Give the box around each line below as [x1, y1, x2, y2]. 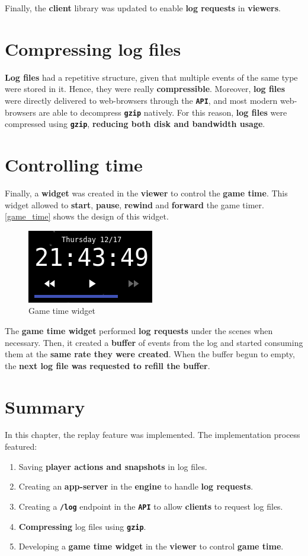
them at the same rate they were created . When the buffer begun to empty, [5, 348, 295, 360]
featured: [5, 440, 37, 453]
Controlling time [5, 152, 143, 177]
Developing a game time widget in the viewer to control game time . [18, 540, 284, 552]
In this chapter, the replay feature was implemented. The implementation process [5, 428, 300, 441]
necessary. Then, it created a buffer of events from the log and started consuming [5, 336, 303, 348]
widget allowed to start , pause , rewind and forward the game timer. [5, 198, 264, 211]
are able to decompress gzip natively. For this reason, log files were [38, 106, 287, 118]
